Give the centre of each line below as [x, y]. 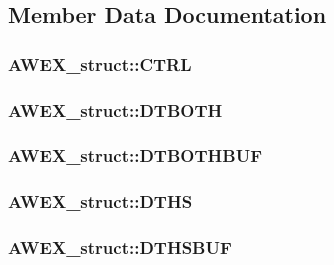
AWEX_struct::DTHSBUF [120, 247]
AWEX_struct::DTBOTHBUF [135, 155]
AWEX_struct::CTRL [100, 63]
